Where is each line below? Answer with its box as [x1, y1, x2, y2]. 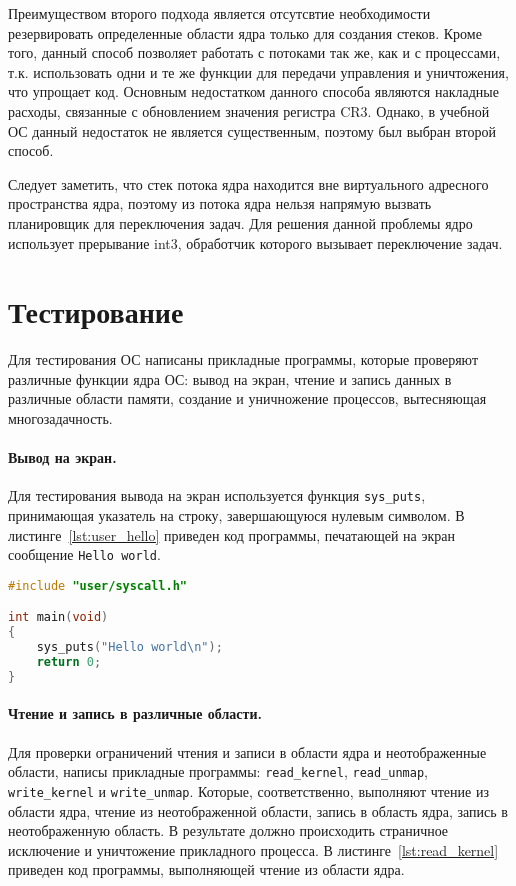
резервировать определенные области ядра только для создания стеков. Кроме [8, 22, 482, 43]
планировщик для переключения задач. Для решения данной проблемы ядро [8, 212, 473, 233]
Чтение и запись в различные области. [8, 703, 262, 724]
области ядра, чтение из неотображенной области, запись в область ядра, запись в [8, 800, 508, 821]
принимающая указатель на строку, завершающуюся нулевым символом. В [8, 505, 465, 526]
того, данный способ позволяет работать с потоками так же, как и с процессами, [8, 42, 501, 63]
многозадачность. [8, 408, 113, 429]
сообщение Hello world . [8, 544, 161, 565]
